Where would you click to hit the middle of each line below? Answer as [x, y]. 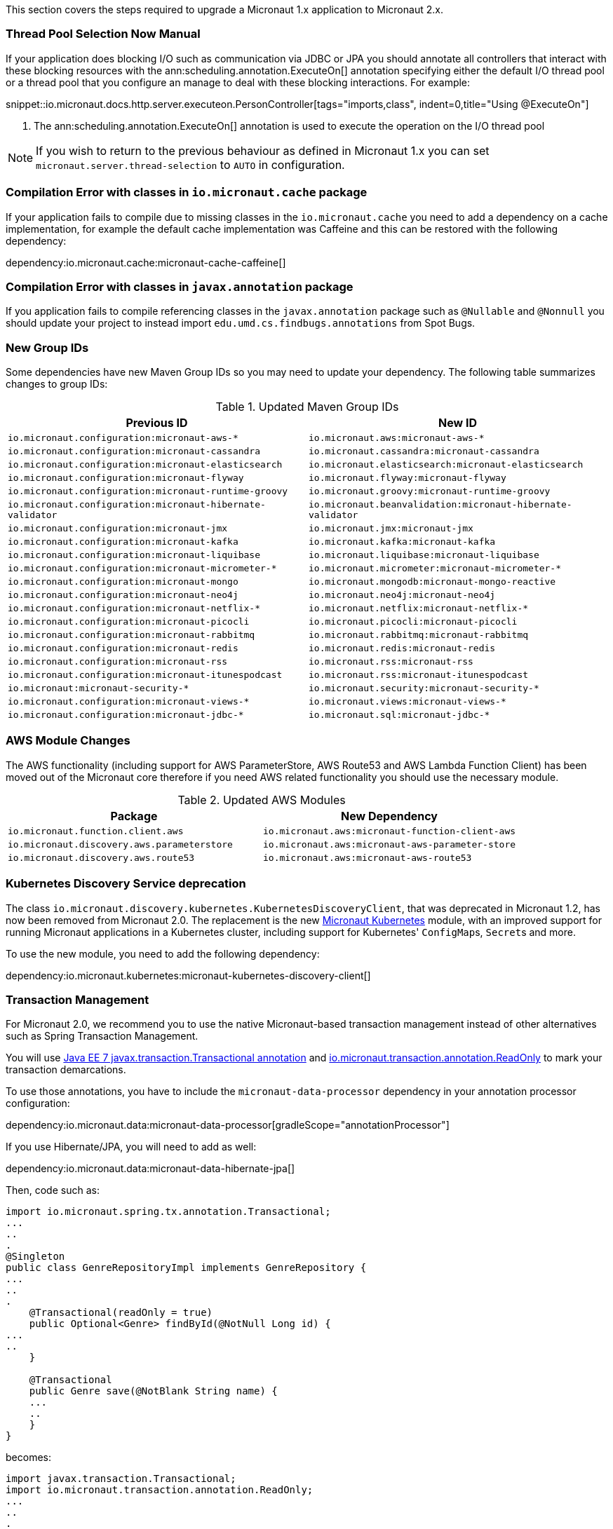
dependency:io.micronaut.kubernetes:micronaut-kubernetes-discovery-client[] [188, 975]
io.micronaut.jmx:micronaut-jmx [391, 528]
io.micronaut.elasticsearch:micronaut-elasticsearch [446, 464]
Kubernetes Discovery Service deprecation [126, 884]
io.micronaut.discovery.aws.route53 [101, 857]
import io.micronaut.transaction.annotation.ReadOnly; [160, 1490]
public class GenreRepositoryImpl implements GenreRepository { [186, 1268]
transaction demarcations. [66, 1070]
